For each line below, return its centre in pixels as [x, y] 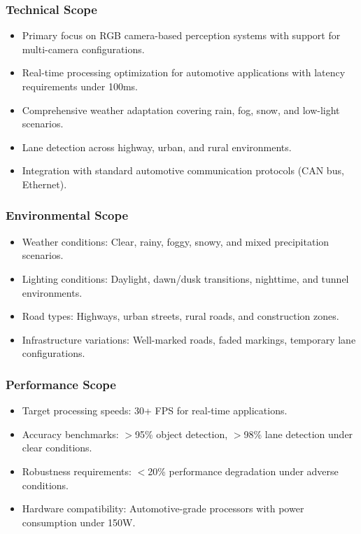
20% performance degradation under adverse [243, 471]
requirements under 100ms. [80, 86]
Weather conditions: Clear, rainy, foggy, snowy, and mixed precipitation [176, 241]
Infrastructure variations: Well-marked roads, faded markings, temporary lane [189, 339]
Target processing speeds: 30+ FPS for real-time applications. [155, 410]
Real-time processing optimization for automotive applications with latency [184, 72]
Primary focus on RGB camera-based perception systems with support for [181, 35]
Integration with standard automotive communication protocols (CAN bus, [183, 170]
